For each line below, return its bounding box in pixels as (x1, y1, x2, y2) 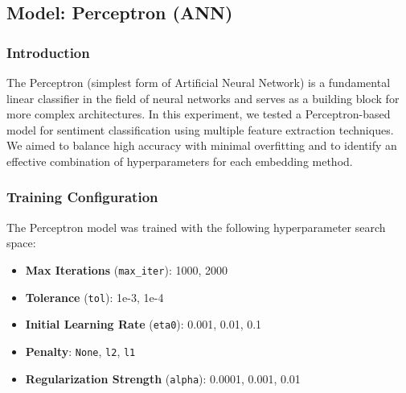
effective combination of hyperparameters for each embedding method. (6, 152, 353, 169)
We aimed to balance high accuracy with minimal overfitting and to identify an (6, 137, 397, 154)
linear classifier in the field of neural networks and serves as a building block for (6, 89, 400, 106)
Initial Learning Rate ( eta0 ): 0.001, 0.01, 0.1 (25, 316, 262, 333)
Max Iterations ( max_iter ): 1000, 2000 (25, 261, 228, 278)
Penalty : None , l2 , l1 (25, 342, 136, 359)
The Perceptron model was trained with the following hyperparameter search (6, 218, 386, 235)
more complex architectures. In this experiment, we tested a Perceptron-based (6, 105, 391, 122)
